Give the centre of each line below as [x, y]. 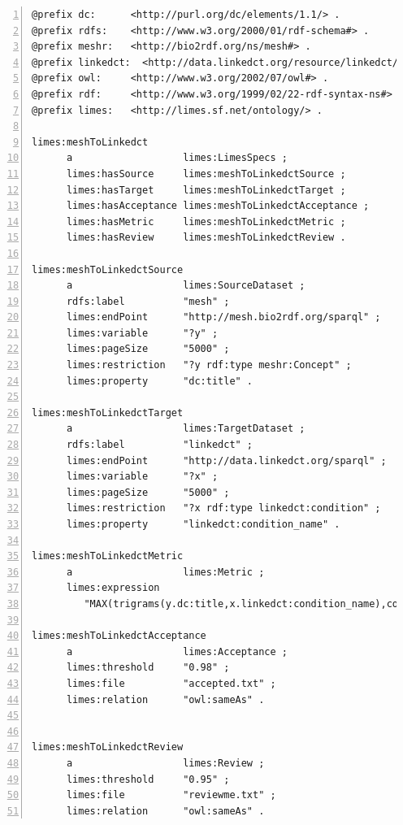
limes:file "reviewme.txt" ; [171, 795]
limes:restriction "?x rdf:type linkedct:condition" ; [223, 508]
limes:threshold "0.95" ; [148, 779]
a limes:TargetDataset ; [186, 429]
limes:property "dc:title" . [160, 381]
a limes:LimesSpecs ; [177, 158]
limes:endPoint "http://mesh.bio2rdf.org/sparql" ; [223, 317]
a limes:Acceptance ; [177, 651]
